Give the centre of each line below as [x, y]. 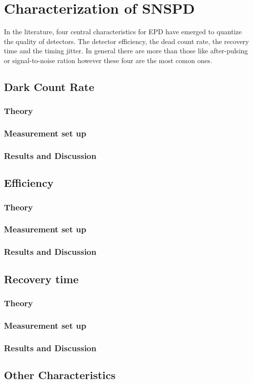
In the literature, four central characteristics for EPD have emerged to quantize [123, 32]
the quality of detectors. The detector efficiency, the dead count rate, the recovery [126, 41]
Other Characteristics [60, 374]
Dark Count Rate [49, 86]
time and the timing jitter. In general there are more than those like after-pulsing [126, 51]
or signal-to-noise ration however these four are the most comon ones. [108, 60]
